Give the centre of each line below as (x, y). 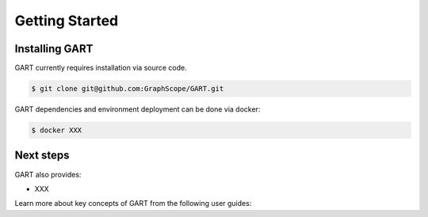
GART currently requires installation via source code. (101, 68)
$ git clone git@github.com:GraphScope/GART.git (128, 89)
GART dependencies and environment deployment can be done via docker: (138, 109)
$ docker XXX (57, 130)
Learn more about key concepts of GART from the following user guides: (133, 204)
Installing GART (54, 49)
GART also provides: (48, 174)
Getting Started (67, 21)
